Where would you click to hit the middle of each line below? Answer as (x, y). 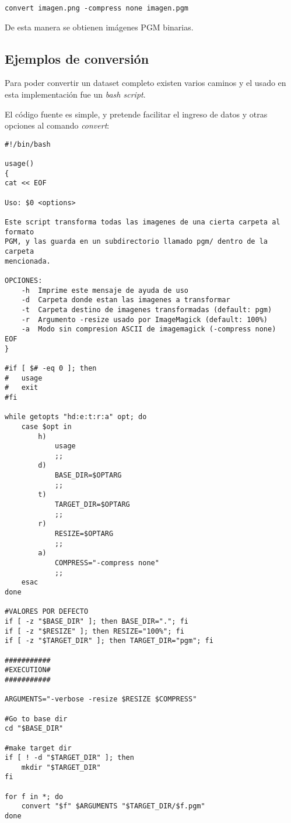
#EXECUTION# (28, 670)
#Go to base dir (36, 719)
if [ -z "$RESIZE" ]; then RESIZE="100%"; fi (94, 631)
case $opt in (46, 426)
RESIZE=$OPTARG (84, 534)
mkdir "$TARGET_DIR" (61, 767)
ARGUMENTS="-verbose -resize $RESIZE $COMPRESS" (101, 699)
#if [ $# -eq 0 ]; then (51, 368)
